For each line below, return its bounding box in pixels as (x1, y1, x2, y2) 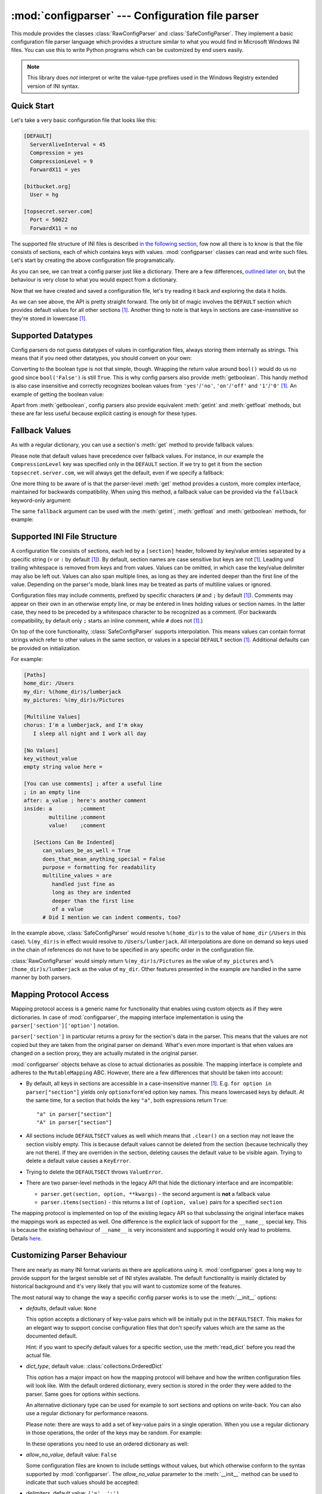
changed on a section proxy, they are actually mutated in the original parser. (11, 1049, 198, 1057)
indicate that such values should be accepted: (26, 1479, 140, 1486)
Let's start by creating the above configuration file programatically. (11, 257, 175, 264)
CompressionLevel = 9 (30, 158, 94, 164)
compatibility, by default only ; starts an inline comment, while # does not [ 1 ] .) (11, 617, 203, 624)
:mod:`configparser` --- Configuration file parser (11, 9, 259, 22)
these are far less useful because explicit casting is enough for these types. (11, 410, 197, 417)
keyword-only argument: (11, 497, 72, 504)
